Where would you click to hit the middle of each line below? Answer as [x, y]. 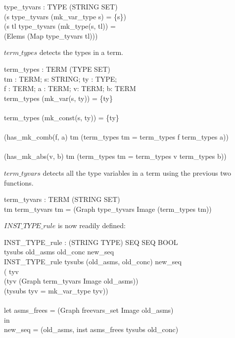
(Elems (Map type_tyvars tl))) [51, 35]
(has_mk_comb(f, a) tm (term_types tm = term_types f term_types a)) [116, 137]
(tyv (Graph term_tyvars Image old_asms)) [71, 281]
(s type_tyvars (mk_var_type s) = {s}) [65, 16]
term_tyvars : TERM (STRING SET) [62, 199]
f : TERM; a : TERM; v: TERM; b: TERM [70, 88]
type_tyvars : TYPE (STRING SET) [61, 6]
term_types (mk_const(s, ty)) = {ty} [62, 117]
